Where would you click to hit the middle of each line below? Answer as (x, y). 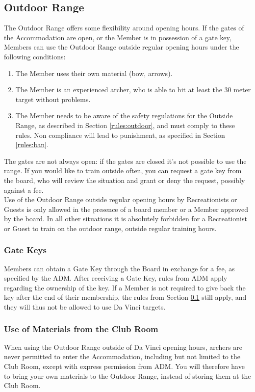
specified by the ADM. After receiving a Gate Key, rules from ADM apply (116, 278)
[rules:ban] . (32, 144)
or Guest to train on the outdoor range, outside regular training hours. (110, 228)
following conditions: (35, 56)
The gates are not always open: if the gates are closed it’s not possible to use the (125, 161)
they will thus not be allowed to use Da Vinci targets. (85, 307)
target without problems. (53, 99)
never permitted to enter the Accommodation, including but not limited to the (122, 356)
